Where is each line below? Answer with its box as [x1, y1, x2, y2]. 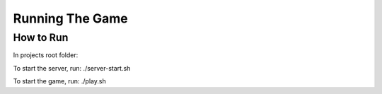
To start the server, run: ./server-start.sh [13, 64, 131, 72]
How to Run [13, 31, 69, 44]
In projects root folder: [13, 51, 79, 59]
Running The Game [13, 11, 128, 26]
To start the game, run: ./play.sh [13, 77, 106, 86]
